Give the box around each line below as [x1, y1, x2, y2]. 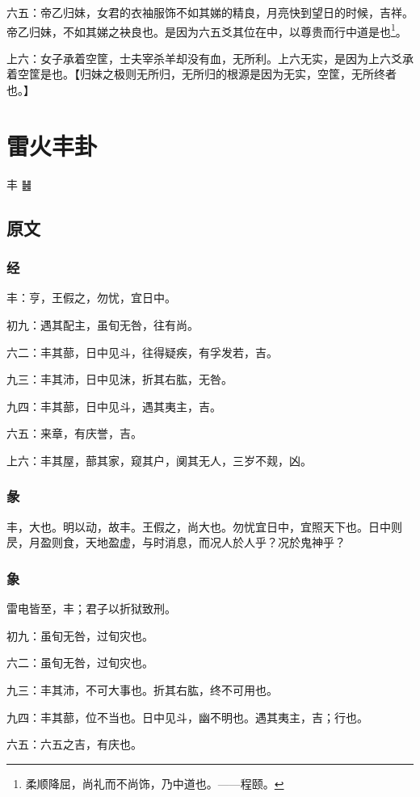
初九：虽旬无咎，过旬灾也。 [6, 627, 153, 644]
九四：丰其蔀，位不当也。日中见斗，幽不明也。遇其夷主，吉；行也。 [6, 708, 368, 725]
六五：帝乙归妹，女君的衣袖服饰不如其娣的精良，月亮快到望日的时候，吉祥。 [6, 4, 414, 20]
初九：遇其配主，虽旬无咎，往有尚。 [6, 316, 199, 333]
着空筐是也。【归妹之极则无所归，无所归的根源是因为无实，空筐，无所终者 [6, 65, 397, 82]
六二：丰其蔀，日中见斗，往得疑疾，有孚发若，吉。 [6, 343, 278, 360]
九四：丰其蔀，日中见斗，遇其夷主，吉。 [6, 397, 221, 414]
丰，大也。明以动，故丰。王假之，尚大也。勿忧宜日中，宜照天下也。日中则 [6, 518, 402, 535]
